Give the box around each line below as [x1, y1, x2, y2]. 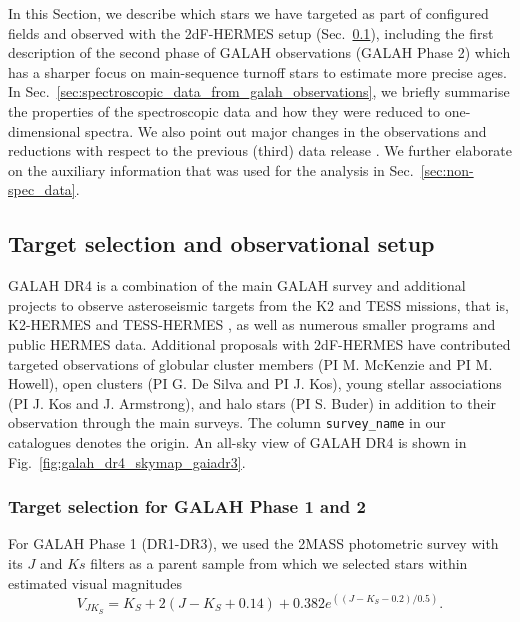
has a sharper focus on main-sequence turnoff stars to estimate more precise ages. [8, 61, 508, 82]
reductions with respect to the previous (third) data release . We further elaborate [8, 140, 512, 161]
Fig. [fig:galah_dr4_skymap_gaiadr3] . [8, 451, 246, 472]
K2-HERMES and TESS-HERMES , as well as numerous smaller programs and [8, 314, 496, 335]
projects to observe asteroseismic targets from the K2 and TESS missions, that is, [8, 294, 509, 315]
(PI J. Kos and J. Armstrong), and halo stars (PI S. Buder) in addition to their [8, 392, 497, 413]
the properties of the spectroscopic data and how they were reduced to [8, 100, 441, 121]
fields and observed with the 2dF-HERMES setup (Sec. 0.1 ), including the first [8, 22, 494, 43]
